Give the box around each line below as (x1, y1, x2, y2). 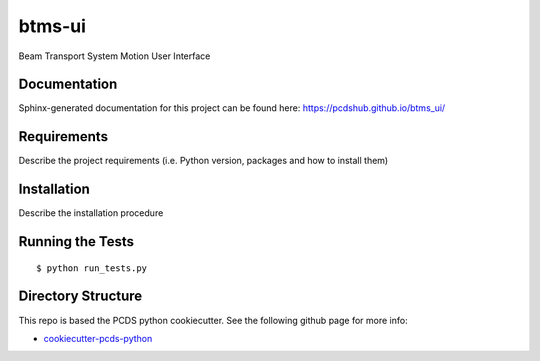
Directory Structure (18, 288, 143, 305)
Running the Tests (18, 233, 135, 250)
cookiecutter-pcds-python (43, 332, 153, 344)
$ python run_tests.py (36, 262, 148, 274)
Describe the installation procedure (18, 207, 164, 219)
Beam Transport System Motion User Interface (18, 50, 211, 62)
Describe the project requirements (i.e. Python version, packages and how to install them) (18, 155, 389, 167)
